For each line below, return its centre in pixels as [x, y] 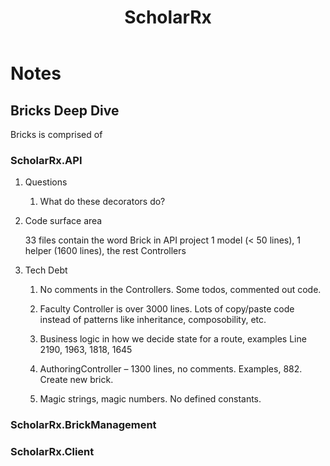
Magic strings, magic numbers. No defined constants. [150, 399]
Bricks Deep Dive [65, 110]
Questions [46, 182]
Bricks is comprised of [56, 134]
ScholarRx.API [46, 160]
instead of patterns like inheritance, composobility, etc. [153, 320]
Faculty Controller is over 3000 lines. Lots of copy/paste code [167, 309]
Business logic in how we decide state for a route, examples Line [173, 339]
